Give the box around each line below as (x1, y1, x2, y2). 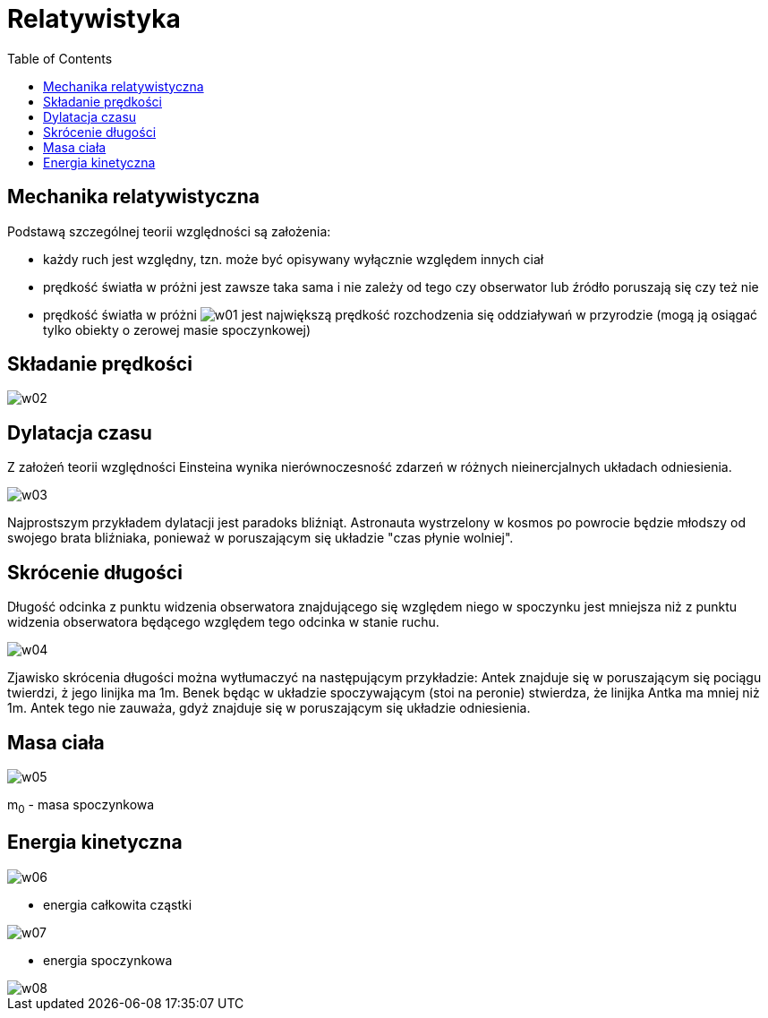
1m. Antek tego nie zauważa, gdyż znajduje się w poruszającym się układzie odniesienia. (7, 700, 531, 716)
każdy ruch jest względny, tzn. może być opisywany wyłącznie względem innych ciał (43, 251, 544, 267)
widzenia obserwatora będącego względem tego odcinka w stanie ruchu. (7, 614, 439, 630)
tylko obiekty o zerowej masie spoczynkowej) (43, 321, 311, 338)
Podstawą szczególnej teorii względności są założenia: (7, 223, 331, 239)
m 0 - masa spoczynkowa (7, 796, 155, 816)
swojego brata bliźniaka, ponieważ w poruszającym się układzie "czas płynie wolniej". (7, 530, 514, 546)
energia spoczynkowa (43, 952, 173, 968)
